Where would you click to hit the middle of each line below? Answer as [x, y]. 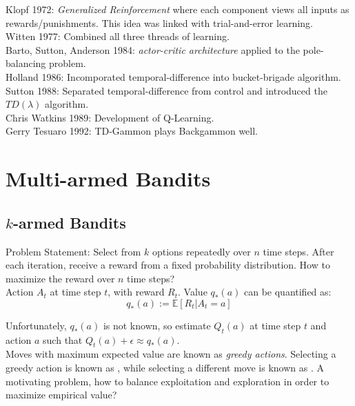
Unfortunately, [36, 325]
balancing [26, 63]
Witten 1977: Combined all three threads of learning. [118, 36]
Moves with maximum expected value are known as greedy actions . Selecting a [171, 354]
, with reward [136, 292]
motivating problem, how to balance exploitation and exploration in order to [168, 381]
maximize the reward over [60, 278]
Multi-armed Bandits [108, 178]
